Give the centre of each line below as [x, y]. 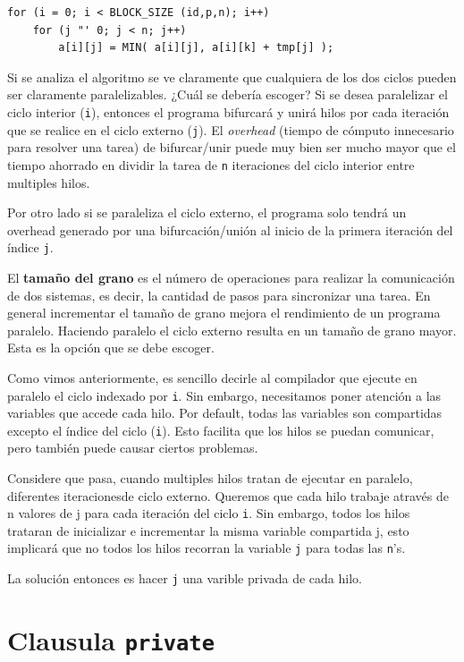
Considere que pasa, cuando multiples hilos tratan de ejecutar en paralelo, [210, 478]
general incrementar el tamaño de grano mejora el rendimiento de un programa [224, 313]
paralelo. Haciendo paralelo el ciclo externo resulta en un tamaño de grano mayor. [232, 330]
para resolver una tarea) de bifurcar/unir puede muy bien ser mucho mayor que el [232, 147]
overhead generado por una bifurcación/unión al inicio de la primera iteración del [230, 229]
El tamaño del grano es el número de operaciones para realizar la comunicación [231, 277]
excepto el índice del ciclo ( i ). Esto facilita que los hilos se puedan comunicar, [221, 430]
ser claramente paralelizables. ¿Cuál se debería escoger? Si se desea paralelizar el [228, 94]
